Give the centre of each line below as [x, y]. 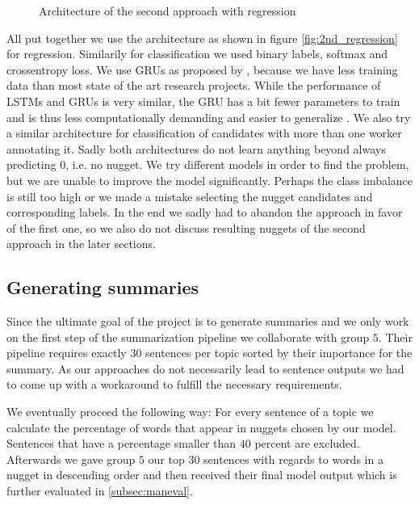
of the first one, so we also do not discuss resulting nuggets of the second [186, 227]
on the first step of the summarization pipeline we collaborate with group [188, 337]
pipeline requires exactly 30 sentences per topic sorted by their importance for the [209, 353]
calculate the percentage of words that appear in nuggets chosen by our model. [201, 427]
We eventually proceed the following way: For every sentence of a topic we [190, 412]
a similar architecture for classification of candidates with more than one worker [204, 133]
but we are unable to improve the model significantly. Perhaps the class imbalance [210, 180]
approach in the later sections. [81, 244]
